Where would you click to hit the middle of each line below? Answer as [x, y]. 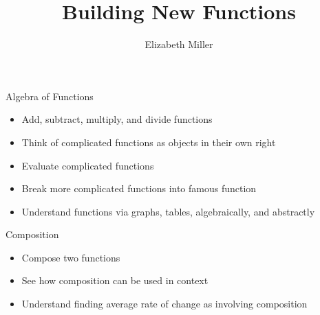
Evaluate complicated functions [88, 165]
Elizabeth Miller [179, 44]
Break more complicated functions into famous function [139, 188]
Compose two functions [71, 257]
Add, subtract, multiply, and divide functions [117, 119]
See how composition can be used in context [115, 280]
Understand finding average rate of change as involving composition [164, 304]
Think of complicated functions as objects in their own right [149, 142]
